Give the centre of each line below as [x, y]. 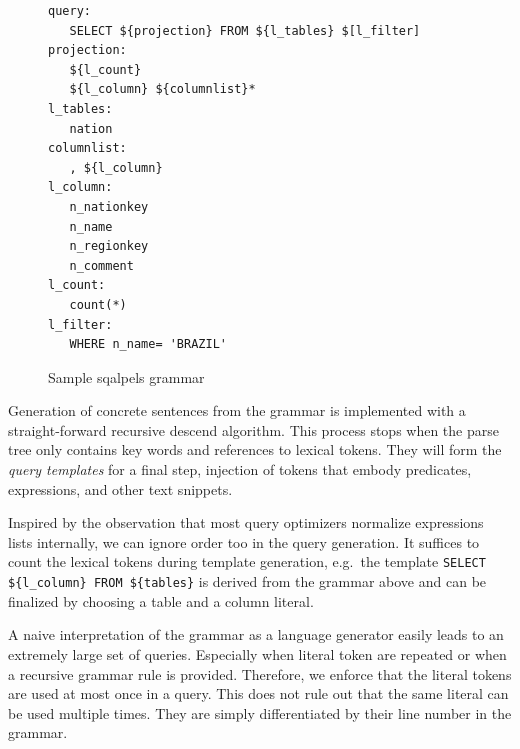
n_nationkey [109, 206]
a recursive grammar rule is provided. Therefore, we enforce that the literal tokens [260, 673]
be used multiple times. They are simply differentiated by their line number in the [260, 712]
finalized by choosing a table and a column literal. [161, 600]
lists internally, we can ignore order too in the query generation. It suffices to [244, 541]
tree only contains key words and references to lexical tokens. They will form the [255, 449]
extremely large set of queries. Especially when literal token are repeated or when [257, 653]
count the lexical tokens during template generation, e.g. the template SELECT [247, 561]
